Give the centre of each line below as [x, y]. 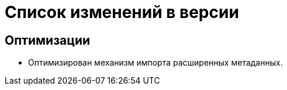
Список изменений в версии [122, 12]
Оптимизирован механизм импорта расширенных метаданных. [155, 63]
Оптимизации [48, 40]
